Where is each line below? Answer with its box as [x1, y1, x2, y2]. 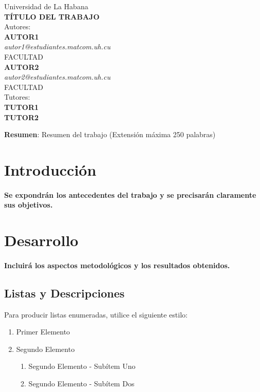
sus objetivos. [4, 199, 53, 210]
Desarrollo [4, 230, 79, 251]
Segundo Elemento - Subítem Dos [28, 378, 135, 389]
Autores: [4, 21, 31, 32]
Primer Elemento [16, 326, 70, 337]
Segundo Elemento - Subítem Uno [28, 361, 136, 371]
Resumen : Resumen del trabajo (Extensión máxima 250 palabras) [4, 129, 216, 140]
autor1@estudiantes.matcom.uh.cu [4, 41, 111, 52]
